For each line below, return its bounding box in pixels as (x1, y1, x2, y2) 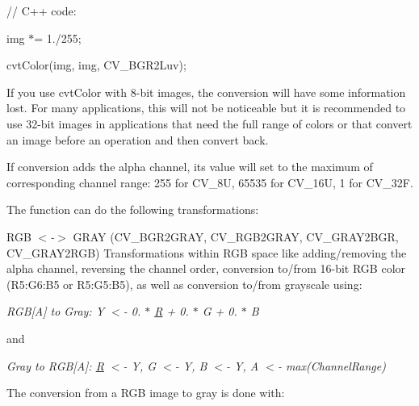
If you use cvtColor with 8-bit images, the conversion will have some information (6, 83, 406, 100)
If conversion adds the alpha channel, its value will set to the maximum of (6, 158, 373, 175)
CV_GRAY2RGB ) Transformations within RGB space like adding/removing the (6, 244, 407, 261)
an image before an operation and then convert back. (6, 131, 269, 148)
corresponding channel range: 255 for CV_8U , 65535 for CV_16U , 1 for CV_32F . (6, 174, 413, 190)
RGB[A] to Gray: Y (6, 303, 105, 320)
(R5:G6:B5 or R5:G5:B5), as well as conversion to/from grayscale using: (6, 275, 362, 292)
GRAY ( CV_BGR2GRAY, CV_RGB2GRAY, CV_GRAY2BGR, (73, 228, 399, 245)
